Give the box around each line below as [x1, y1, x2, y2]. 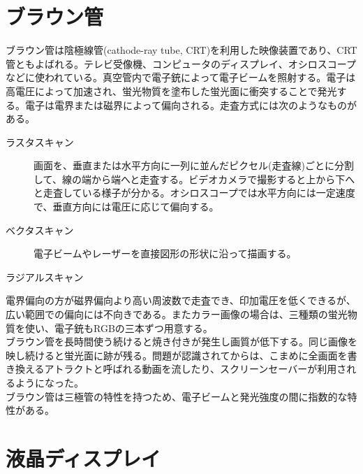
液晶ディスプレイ [6, 443, 161, 472]
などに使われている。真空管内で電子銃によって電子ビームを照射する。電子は [6, 70, 356, 85]
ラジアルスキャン [6, 269, 84, 284]
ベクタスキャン [6, 222, 74, 237]
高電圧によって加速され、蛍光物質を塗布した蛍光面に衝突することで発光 [6, 83, 337, 98]
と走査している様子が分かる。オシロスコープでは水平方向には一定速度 [34, 185, 355, 200]
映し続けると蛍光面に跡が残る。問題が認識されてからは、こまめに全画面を [6, 347, 348, 362]
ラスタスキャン [6, 134, 74, 149]
